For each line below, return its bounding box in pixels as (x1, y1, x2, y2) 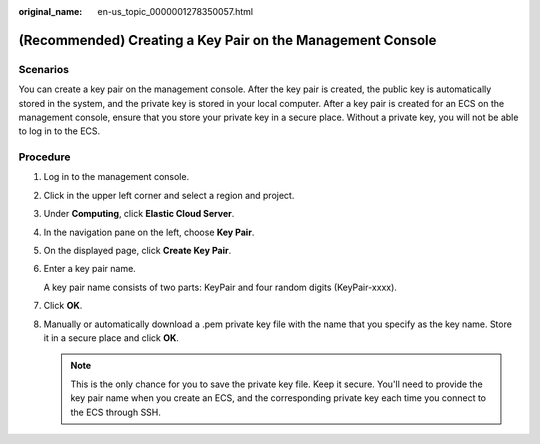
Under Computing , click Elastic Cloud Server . (43, 208, 235, 220)
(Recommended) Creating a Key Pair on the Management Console (18, 31, 437, 49)
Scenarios (18, 62, 70, 76)
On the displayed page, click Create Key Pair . (43, 245, 232, 257)
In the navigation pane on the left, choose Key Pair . (43, 226, 255, 238)
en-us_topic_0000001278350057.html (97, 6, 254, 17)
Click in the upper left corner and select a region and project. (43, 189, 295, 201)
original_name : (18, 6, 83, 17)
